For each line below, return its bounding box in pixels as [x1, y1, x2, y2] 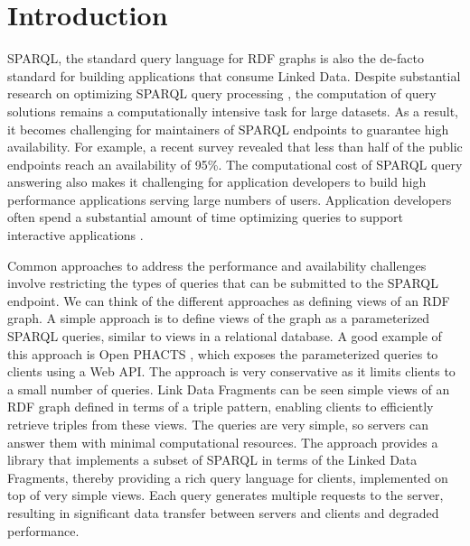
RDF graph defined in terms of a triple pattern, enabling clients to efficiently [7, 397, 434, 416]
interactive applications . [7, 226, 144, 245]
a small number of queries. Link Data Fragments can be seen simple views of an [7, 379, 450, 398]
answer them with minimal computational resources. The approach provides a [7, 432, 438, 451]
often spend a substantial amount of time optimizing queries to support [7, 208, 403, 227]
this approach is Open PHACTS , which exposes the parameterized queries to [7, 344, 438, 363]
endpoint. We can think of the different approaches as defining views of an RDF [7, 291, 450, 310]
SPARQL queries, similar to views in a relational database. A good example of [7, 327, 442, 346]
